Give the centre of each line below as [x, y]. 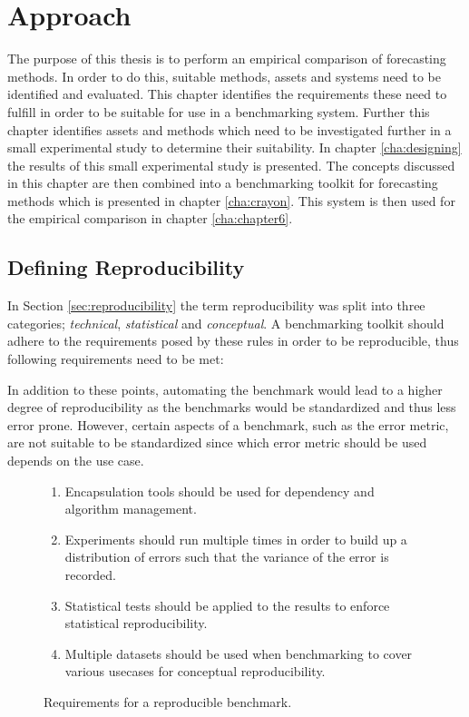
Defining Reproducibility [126, 267]
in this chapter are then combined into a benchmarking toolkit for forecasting [223, 183]
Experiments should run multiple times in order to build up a [236, 539]
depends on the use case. [76, 461]
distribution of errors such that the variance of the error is [227, 557]
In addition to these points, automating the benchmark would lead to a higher [225, 389]
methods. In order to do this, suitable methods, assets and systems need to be [224, 76]
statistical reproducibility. [136, 623]
